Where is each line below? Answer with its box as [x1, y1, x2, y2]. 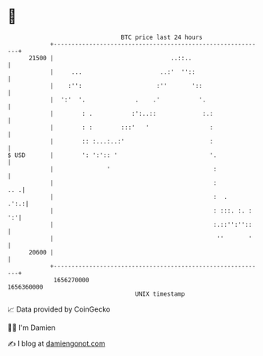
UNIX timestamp [135, 289, 185, 298]
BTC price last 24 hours [120, 33, 203, 41]
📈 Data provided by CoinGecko [7, 304, 111, 314]
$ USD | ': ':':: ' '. [7, 151, 217, 159]
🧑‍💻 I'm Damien [7, 323, 56, 332]
